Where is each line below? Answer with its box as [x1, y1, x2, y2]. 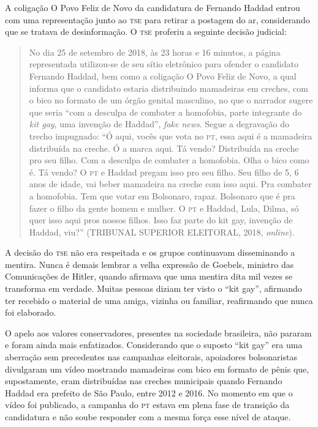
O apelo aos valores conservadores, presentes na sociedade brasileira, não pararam [5, 326, 312, 339]
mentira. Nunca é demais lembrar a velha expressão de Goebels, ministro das [5, 258, 294, 270]
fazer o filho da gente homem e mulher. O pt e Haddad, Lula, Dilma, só [29, 201, 299, 214]
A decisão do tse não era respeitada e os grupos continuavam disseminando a [5, 246, 295, 259]
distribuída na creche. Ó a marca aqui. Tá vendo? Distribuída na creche [29, 141, 299, 154]
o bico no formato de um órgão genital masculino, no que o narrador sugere [29, 94, 313, 106]
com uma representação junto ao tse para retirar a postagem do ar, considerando [5, 13, 310, 26]
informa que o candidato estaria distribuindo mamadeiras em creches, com [29, 81, 308, 94]
